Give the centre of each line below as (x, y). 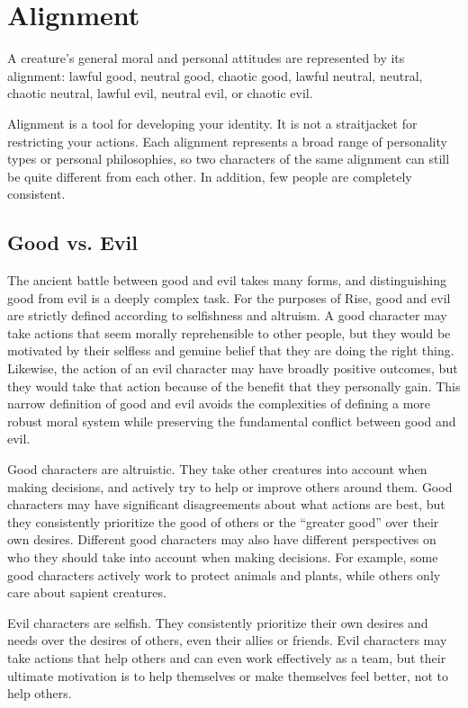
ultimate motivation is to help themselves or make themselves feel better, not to (228, 675)
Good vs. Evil (72, 242)
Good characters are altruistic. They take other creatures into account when (217, 469)
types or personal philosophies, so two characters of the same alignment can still (229, 159)
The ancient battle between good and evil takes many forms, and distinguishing (227, 280)
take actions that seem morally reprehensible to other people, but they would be (229, 332)
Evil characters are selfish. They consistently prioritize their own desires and (218, 622)
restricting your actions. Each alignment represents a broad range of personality (227, 141)
